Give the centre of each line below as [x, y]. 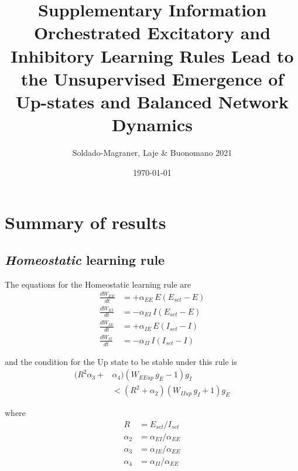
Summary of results [85, 222]
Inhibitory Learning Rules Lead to [152, 55]
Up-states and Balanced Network [152, 101]
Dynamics [152, 124]
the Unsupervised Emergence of [152, 78]
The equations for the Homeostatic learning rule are [98, 284]
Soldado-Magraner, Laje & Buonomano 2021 [152, 153]
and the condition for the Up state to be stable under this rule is [121, 361]
